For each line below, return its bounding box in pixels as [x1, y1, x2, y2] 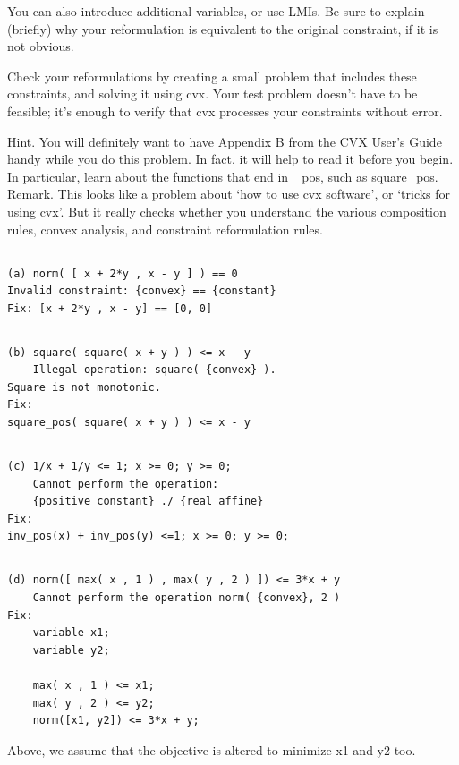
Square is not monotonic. [7, 380, 161, 394]
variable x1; [32, 626, 110, 640]
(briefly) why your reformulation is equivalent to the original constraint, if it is [7, 19, 438, 38]
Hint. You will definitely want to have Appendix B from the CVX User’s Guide [7, 132, 442, 150]
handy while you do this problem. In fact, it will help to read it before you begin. [7, 149, 454, 168]
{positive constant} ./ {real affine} [32, 495, 264, 508]
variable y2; [32, 643, 110, 657]
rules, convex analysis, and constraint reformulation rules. [7, 219, 323, 238]
